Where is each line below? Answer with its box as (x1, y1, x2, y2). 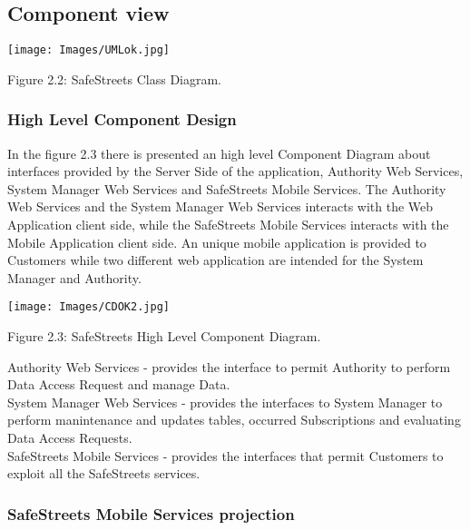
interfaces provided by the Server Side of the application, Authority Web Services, (7, 162, 464, 181)
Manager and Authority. (7, 268, 142, 287)
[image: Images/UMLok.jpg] (7, 44, 170, 57)
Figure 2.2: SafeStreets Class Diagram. (7, 69, 222, 88)
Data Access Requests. (7, 428, 132, 447)
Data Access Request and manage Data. (7, 375, 230, 394)
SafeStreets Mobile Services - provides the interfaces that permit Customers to (7, 446, 444, 465)
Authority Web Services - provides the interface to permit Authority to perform (7, 357, 451, 376)
